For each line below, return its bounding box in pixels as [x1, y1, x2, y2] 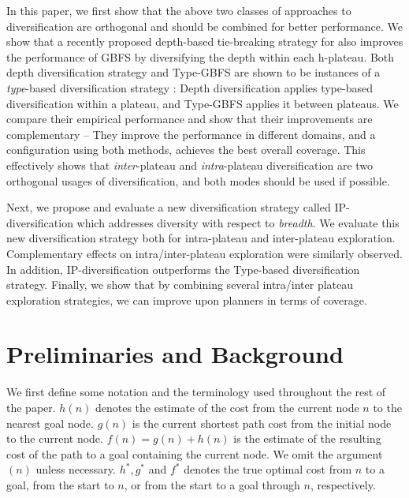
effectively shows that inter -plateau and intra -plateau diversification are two [6, 156, 374, 173]
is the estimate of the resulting [233, 430, 381, 447]
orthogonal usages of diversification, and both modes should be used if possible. [6, 172, 390, 189]
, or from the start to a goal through [124, 476, 300, 492]
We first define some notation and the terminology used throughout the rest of [6, 384, 386, 400]
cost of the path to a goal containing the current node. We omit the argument [6, 445, 383, 462]
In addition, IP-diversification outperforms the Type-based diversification [6, 260, 360, 277]
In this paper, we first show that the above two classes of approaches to [6, 2, 351, 18]
